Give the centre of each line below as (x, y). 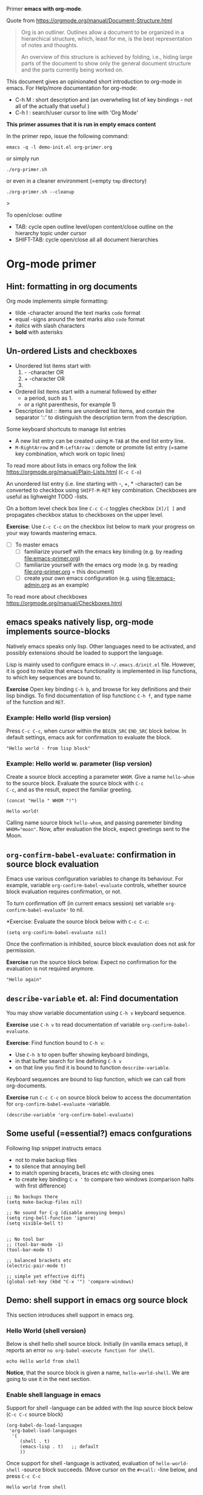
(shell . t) (35, 1442)
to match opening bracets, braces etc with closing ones (85, 1172)
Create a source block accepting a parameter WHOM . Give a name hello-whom (101, 777)
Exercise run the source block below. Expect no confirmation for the (92, 962)
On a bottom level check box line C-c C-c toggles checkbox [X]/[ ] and (96, 508)
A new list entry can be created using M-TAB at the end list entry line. (100, 441)
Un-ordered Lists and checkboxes (72, 351)
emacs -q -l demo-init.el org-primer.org (59, 147)
